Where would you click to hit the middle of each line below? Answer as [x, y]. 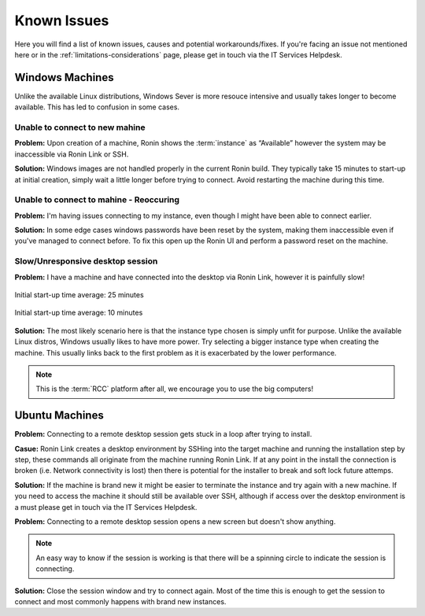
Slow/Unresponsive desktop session [86, 261]
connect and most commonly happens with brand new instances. [120, 601]
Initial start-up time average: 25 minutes [79, 295]
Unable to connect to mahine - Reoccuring [97, 200]
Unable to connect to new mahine [80, 127]
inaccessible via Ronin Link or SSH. [72, 154]
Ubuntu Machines [59, 416]
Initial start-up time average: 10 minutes [79, 313]
